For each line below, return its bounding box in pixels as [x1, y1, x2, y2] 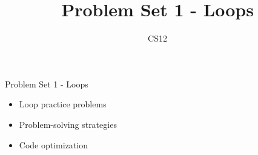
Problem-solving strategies [19, 118, 117, 130]
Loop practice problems [19, 98, 107, 110]
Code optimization [19, 138, 88, 151]
